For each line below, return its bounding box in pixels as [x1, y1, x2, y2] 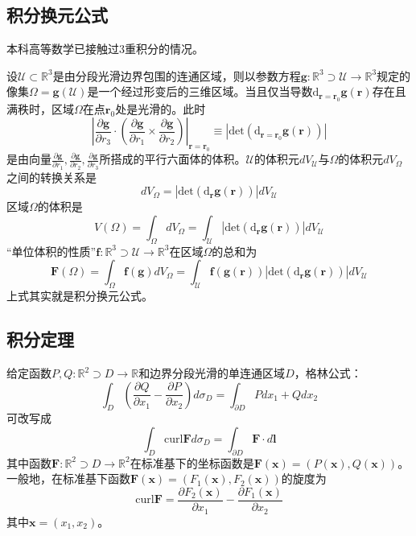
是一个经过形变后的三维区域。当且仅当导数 [87, 83, 313, 100]
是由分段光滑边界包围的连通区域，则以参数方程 [52, 67, 301, 84]
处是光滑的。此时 [115, 100, 206, 117]
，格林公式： [294, 365, 362, 381]
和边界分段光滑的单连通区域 [138, 365, 286, 381]
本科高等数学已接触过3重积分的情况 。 [6, 40, 204, 57]
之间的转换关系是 [6, 168, 97, 185]
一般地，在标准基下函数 [6, 470, 130, 487]
